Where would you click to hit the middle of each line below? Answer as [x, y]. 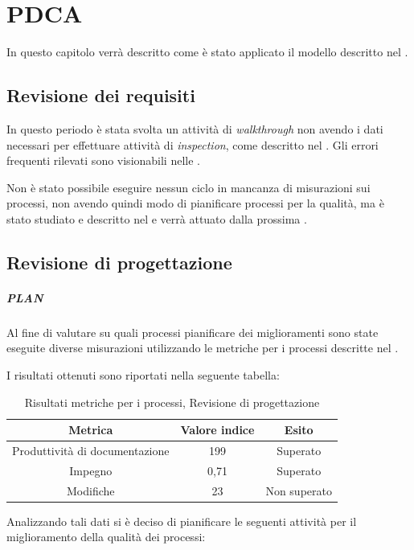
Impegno [91, 470]
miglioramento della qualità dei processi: [106, 537]
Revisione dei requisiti [101, 95]
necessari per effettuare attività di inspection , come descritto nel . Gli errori [193, 144]
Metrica [91, 430]
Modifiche [90, 490]
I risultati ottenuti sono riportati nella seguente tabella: [143, 375]
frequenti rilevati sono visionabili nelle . [103, 160]
